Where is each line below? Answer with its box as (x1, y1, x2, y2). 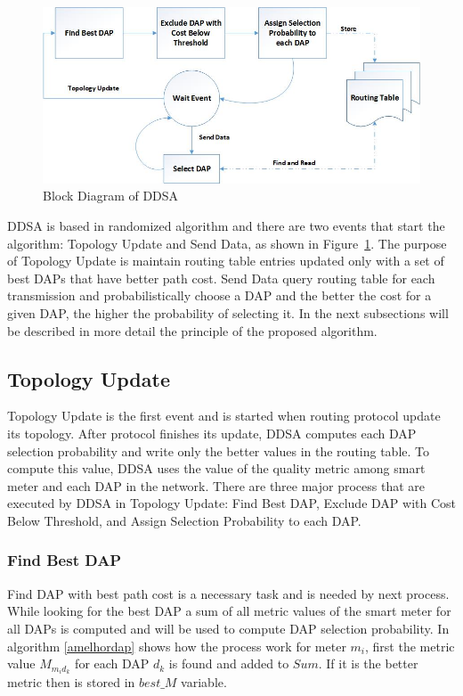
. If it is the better (318, 654, 418, 673)
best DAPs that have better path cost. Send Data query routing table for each (7, 268, 435, 287)
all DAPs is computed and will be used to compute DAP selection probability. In (7, 618, 450, 637)
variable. (181, 673, 227, 692)
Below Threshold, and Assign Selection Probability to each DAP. (7, 511, 361, 529)
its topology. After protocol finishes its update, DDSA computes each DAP (7, 424, 417, 442)
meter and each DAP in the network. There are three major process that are (7, 476, 426, 495)
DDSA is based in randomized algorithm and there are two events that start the (7, 217, 445, 235)
